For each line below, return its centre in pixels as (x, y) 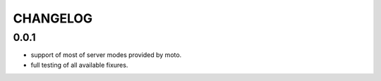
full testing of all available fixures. (79, 65)
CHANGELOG (53, 18)
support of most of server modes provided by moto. (106, 55)
